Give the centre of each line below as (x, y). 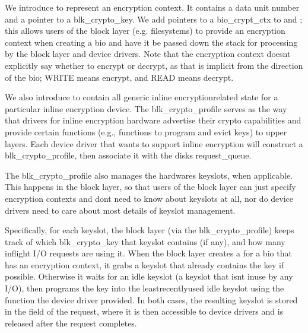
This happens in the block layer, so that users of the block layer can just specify (150, 187)
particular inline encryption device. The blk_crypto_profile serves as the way (146, 108)
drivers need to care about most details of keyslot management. (120, 210)
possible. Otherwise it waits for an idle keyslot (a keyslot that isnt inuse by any (149, 276)
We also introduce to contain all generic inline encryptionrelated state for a (142, 97)
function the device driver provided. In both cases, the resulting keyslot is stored (151, 299)
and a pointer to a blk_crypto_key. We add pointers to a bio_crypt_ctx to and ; (154, 19)
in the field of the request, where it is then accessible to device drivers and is (144, 311)
